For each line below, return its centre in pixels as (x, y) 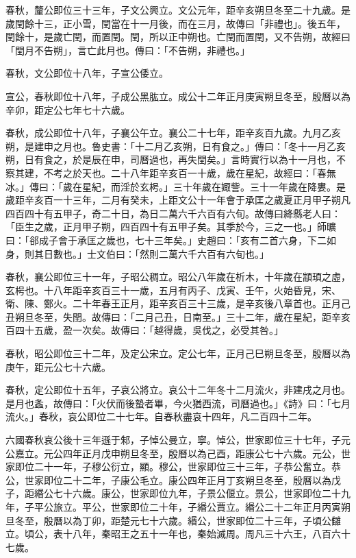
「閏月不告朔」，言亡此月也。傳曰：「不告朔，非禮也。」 (128, 50)
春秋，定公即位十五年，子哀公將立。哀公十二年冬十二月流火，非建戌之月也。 (178, 390)
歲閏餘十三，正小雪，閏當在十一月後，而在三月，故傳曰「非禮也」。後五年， (176, 23)
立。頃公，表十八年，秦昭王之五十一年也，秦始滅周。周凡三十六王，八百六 (173, 534)
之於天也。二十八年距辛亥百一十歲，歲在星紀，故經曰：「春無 (199, 172)
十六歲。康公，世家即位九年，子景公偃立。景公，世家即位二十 (202, 493)
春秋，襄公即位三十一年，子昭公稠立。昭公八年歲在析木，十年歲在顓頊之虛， (178, 277)
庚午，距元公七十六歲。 (58, 366)
